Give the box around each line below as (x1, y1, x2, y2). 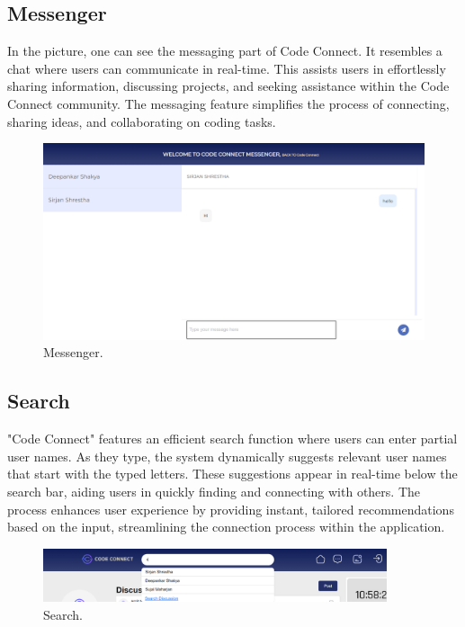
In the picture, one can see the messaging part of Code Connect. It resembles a (7, 41, 443, 60)
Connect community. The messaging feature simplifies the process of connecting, (7, 94, 450, 112)
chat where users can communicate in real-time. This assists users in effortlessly (7, 58, 446, 77)
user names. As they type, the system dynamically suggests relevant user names (7, 446, 447, 465)
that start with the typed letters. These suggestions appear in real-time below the (7, 464, 458, 483)
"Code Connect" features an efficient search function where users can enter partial (7, 429, 458, 448)
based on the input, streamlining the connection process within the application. (7, 517, 445, 536)
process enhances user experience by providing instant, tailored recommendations (7, 499, 454, 518)
